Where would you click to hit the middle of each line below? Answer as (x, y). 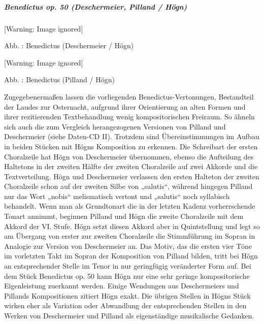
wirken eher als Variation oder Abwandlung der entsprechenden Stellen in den (125, 305)
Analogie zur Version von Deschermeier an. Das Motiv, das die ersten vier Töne (128, 246)
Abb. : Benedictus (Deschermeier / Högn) (69, 45)
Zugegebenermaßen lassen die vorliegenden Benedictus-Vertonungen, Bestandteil (129, 96)
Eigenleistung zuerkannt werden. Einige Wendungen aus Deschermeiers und (122, 286)
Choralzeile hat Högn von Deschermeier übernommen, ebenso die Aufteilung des (129, 156)
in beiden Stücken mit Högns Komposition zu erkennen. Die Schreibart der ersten (131, 146)
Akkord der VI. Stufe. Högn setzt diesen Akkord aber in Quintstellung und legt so (132, 226)
